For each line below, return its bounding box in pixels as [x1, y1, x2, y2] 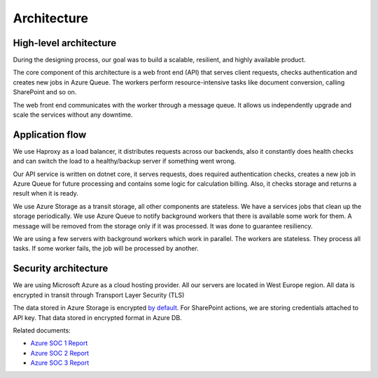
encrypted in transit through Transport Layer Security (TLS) [13, 291, 185, 299]
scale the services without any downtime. [13, 110, 133, 119]
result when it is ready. [13, 189, 78, 198]
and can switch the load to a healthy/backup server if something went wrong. [13, 157, 237, 166]
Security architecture [13, 263, 108, 275]
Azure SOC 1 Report [30, 339, 88, 347]
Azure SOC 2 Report [30, 349, 90, 357]
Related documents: [13, 326, 71, 335]
